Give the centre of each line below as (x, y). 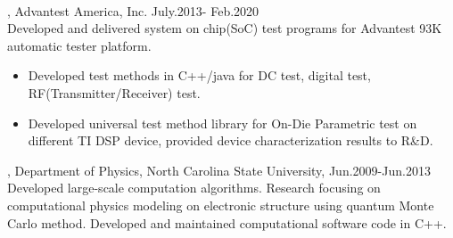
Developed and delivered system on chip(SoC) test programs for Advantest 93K (225, 28)
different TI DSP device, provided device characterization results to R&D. (231, 140)
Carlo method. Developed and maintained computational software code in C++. (227, 222)
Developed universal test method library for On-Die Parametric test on (222, 123)
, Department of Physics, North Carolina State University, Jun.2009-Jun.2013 (219, 170)
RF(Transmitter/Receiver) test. (114, 92)
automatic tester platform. (79, 45)
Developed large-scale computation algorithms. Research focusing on (194, 188)
